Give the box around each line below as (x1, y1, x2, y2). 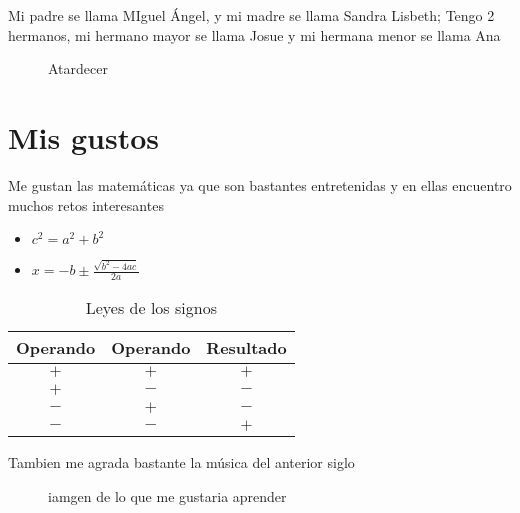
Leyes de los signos (85, 296, 217, 320)
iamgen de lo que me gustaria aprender (48, 485, 287, 506)
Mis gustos (8, 116, 159, 157)
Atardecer (48, 58, 108, 79)
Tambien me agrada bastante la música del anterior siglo (8, 452, 355, 473)
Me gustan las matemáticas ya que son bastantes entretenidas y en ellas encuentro (8, 174, 512, 195)
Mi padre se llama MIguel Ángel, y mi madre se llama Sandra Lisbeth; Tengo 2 (8, 5, 495, 25)
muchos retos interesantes (8, 194, 164, 215)
